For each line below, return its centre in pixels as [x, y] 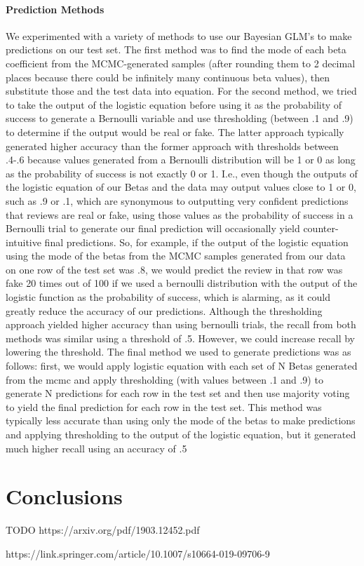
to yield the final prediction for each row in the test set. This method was [164, 406]
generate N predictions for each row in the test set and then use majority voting [178, 393]
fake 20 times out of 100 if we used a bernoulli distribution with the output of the [182, 283]
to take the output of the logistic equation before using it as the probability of [174, 104]
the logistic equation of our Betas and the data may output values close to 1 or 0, [181, 187]
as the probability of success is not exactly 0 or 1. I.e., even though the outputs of [182, 173]
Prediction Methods [55, 9]
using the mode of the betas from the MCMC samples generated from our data [176, 256]
